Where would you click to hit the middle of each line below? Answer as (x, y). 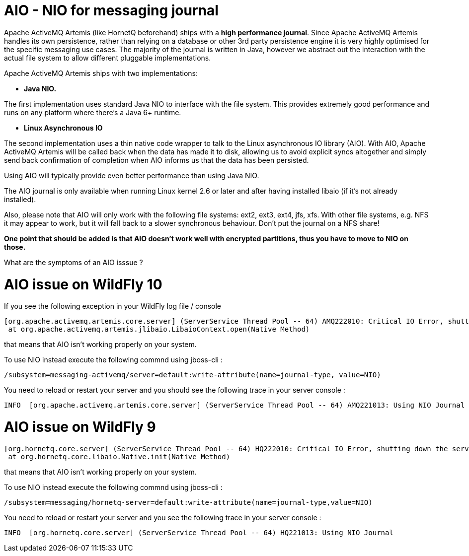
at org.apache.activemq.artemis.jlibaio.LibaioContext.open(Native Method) (159, 329)
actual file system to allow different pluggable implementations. (108, 58)
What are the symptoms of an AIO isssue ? (74, 262)
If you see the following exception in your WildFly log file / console (113, 306)
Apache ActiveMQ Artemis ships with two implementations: (101, 73)
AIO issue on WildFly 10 (83, 284)
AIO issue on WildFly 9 (80, 427)
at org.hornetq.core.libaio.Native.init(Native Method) (119, 456)
